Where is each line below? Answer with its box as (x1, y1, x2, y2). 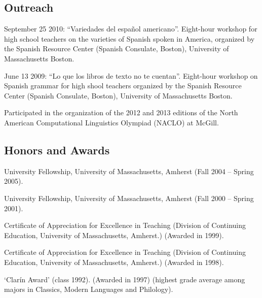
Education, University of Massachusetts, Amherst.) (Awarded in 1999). (4, 229, 224, 240)
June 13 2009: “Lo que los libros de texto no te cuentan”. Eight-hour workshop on (4, 70, 258, 81)
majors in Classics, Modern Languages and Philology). (4, 284, 173, 294)
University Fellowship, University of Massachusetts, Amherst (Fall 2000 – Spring (4, 192, 254, 203)
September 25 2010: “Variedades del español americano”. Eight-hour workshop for (4, 23, 257, 34)
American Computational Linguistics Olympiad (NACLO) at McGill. (4, 117, 219, 127)
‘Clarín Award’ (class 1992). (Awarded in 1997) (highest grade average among (4, 274, 245, 284)
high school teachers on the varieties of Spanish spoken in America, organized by (4, 33, 255, 44)
